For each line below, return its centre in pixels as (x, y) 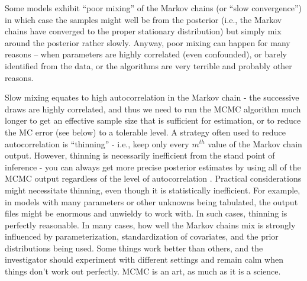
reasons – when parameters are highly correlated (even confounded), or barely (146, 54)
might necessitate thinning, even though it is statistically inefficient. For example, (153, 190)
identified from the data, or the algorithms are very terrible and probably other (148, 65)
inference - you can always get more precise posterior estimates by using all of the (153, 167)
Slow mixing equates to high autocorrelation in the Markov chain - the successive (152, 97)
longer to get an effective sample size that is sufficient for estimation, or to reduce (153, 120)
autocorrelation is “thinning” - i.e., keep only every (97, 143)
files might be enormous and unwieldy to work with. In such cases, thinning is (146, 213)
